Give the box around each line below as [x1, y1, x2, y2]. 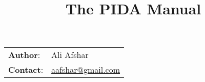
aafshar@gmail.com [51, 64, 120, 76]
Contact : [8, 64, 44, 76]
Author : [8, 49, 40, 61]
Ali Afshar [51, 49, 89, 61]
